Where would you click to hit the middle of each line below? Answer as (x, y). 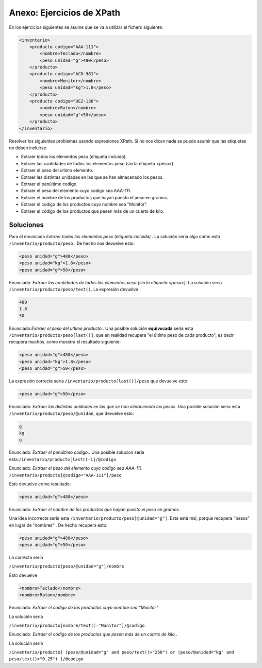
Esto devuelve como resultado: (40, 484)
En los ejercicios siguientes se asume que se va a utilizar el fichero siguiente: (86, 27)
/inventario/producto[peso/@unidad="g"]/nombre (67, 566)
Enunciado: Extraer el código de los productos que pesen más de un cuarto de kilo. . (93, 634)
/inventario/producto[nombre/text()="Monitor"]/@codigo (77, 625)
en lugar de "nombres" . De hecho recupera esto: (58, 525)
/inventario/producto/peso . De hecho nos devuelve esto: (72, 243)
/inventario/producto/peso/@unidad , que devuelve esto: (72, 413)
